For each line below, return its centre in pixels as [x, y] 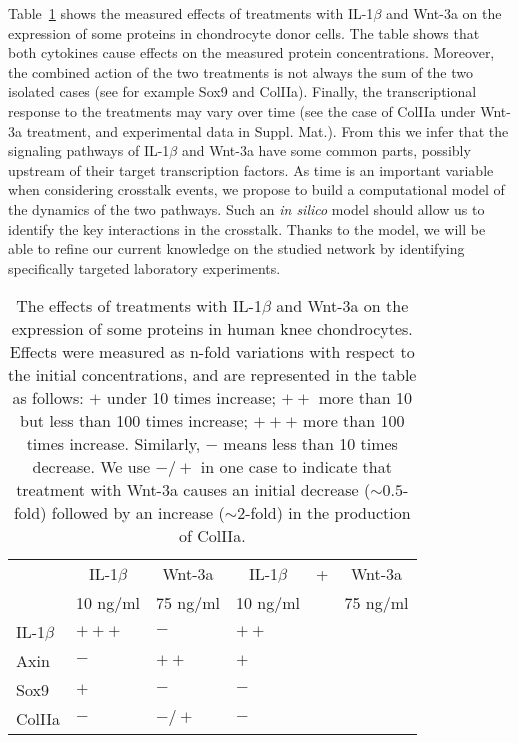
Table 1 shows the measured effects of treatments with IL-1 [191, 13]
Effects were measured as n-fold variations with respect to [212, 352]
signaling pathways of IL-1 [89, 150]
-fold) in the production [328, 513]
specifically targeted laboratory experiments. [144, 267]
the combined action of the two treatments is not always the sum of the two [240, 71]
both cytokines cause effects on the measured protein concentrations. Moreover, [251, 52]
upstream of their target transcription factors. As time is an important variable [251, 169]
